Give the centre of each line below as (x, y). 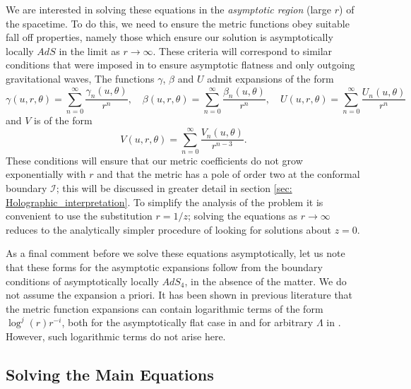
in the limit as (89, 50)
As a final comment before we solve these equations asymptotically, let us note (175, 253)
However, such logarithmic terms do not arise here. (116, 336)
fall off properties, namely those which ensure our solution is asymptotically (169, 37)
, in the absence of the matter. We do (266, 281)
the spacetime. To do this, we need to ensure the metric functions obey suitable (178, 23)
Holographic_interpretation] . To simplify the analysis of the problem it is (165, 202)
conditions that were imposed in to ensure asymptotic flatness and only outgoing (180, 65)
